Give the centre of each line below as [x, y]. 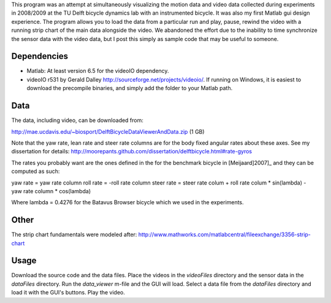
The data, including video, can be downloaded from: [78, 120]
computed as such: [36, 171]
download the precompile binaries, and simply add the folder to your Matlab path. [130, 88]
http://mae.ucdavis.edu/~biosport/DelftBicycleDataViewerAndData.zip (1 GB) [108, 131]
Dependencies [40, 56]
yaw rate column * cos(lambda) [51, 191]
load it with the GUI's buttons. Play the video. [68, 293]
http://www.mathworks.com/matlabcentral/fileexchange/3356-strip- [224, 235]
